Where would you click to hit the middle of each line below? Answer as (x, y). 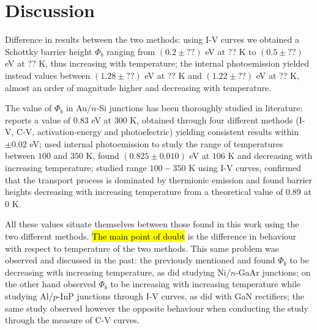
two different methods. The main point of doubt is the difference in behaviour (151, 236)
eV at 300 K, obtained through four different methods (192, 119)
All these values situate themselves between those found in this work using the (152, 224)
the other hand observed (50, 284)
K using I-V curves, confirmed (245, 168)
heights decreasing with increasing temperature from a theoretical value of (144, 192)
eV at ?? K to (231, 51)
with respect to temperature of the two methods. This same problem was (142, 248)
